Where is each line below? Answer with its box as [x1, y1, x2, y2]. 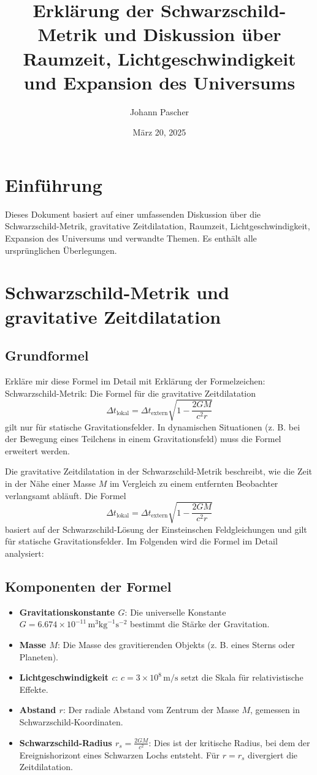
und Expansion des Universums [23, 69, 296, 94]
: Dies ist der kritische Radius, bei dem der [148, 736, 310, 749]
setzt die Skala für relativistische [181, 671, 304, 684]
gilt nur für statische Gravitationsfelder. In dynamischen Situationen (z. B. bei [5, 420, 300, 433]
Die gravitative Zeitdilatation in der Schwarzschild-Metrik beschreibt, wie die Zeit [5, 465, 313, 478]
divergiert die [248, 748, 298, 761]
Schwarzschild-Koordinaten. [19, 715, 123, 728]
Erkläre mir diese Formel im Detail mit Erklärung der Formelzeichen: [5, 374, 265, 387]
